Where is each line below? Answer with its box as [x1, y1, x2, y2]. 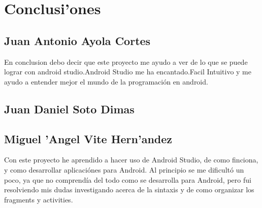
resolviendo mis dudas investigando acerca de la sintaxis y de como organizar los [4, 184, 254, 195]
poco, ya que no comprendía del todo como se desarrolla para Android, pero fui [4, 174, 251, 185]
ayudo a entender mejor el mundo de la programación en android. [4, 76, 208, 87]
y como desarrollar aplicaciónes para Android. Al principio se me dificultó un [4, 164, 244, 175]
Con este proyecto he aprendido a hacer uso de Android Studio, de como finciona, [4, 154, 258, 165]
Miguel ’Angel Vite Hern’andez [4, 131, 173, 146]
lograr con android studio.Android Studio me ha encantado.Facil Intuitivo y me [4, 66, 252, 77]
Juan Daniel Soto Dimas [4, 101, 135, 116]
